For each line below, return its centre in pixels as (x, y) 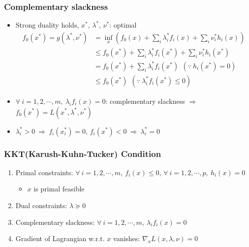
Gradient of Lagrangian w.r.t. (60, 238)
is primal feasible (59, 189)
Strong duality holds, (47, 25)
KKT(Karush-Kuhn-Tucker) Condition (83, 154)
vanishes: (127, 238)
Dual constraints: (41, 205)
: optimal (123, 25)
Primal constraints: (44, 172)
